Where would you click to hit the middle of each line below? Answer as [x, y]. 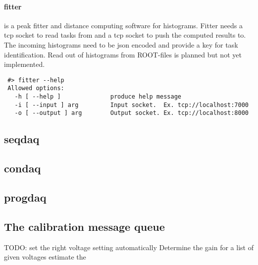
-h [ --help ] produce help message [98, 97]
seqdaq [22, 139]
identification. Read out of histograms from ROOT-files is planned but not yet [123, 54]
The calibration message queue [84, 226]
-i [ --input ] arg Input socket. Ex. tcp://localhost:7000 [131, 105]
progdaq [25, 197]
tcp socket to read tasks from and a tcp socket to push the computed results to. [125, 35]
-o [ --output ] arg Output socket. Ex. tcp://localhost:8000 [131, 113]
